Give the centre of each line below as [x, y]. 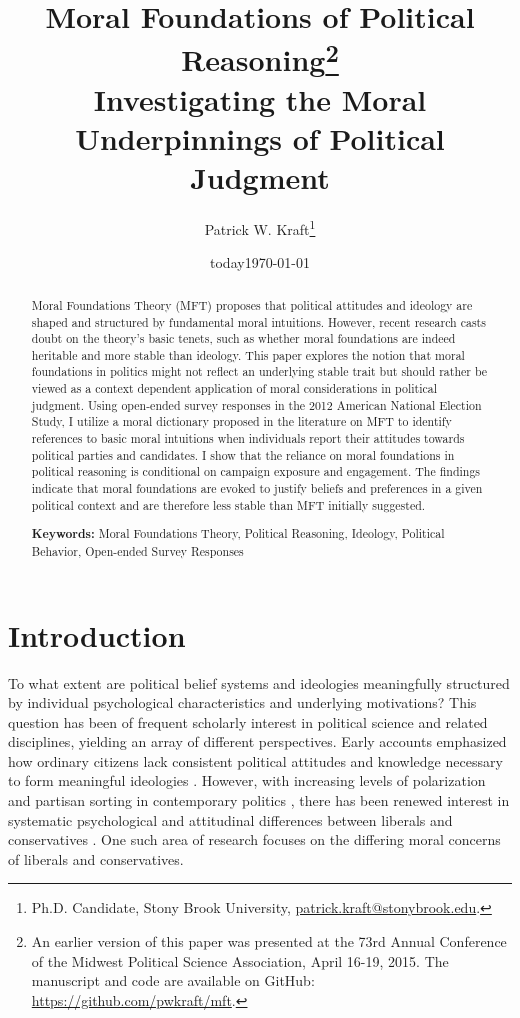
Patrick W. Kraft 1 [260, 227]
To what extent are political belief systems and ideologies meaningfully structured [259, 682]
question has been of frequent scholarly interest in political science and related [248, 721]
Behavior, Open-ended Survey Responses [137, 550]
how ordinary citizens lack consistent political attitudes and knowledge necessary [255, 760]
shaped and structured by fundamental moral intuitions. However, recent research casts [258, 321]
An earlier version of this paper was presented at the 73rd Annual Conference [269, 941]
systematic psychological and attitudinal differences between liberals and [230, 819]
